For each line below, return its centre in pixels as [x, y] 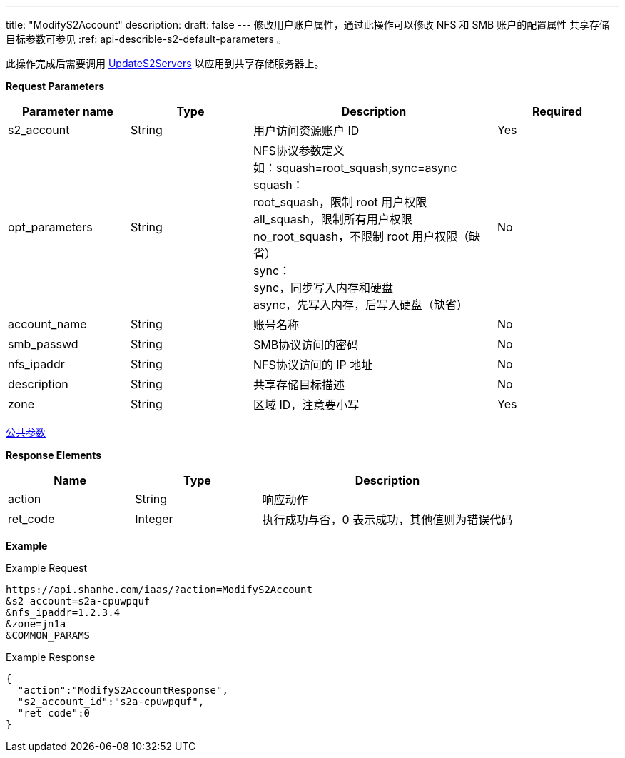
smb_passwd [43, 344]
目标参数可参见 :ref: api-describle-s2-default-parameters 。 [146, 39]
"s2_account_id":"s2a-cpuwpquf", [111, 702]
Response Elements [54, 455]
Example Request [47, 568]
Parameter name [68, 111]
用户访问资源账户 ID [306, 131]
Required [557, 111]
